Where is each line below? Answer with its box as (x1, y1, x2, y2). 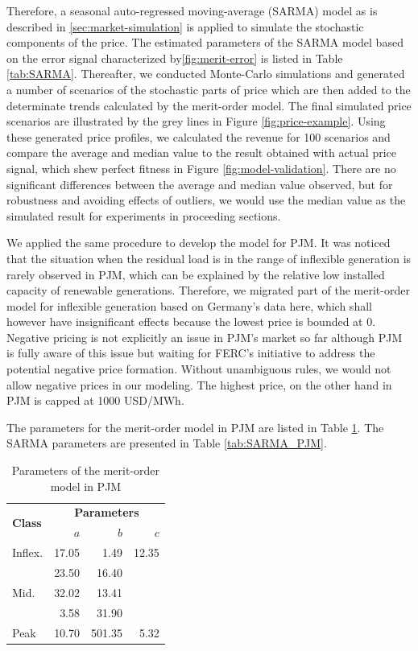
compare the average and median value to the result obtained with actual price (6, 144, 396, 161)
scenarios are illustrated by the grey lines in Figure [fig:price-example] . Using (6, 113, 386, 130)
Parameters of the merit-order (11, 462, 160, 479)
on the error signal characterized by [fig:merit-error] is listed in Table (6, 49, 343, 66)
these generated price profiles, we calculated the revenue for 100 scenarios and (6, 128, 391, 145)
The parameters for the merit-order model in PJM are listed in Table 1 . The (6, 418, 384, 435)
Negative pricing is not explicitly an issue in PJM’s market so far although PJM (6, 328, 403, 345)
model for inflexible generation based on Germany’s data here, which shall (6, 297, 372, 314)
